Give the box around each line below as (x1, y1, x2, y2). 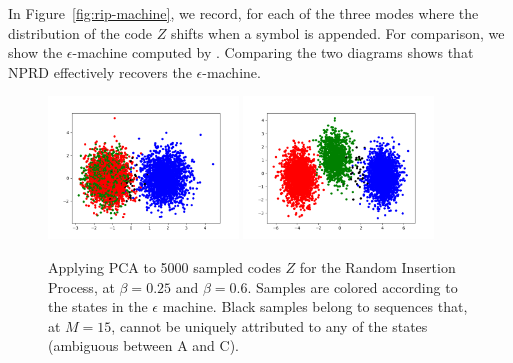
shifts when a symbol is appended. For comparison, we (170, 22, 505, 43)
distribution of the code (8, 22, 153, 43)
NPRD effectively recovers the (8, 61, 192, 82)
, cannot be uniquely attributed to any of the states (111, 315, 428, 336)
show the (8, 42, 63, 63)
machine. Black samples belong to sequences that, (162, 296, 468, 317)
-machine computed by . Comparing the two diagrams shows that (72, 42, 474, 63)
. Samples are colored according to (247, 276, 458, 297)
